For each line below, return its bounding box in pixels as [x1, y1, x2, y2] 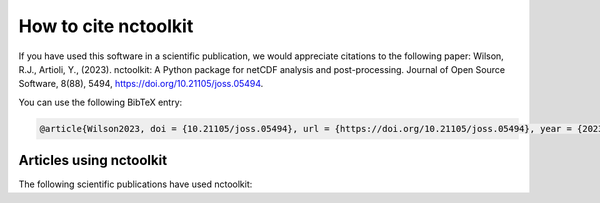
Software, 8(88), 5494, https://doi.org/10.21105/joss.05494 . [18, 78, 264, 90]
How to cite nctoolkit [18, 15, 194, 37]
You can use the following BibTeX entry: [18, 96, 183, 108]
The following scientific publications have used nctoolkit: [18, 178, 253, 190]
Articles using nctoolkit [18, 152, 168, 169]
